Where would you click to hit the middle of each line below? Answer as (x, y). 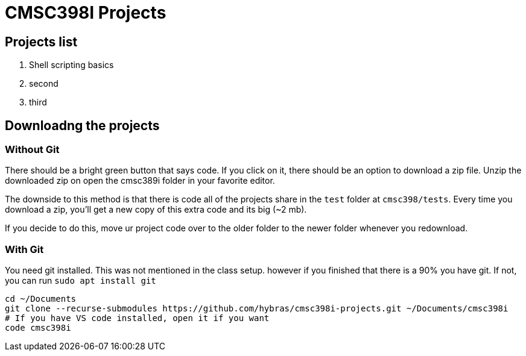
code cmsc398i (38, 328)
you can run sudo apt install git (81, 281)
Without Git (32, 150)
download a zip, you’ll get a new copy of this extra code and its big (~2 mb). (156, 210)
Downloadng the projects (82, 125)
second (44, 84)
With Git (24, 249)
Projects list (41, 42)
